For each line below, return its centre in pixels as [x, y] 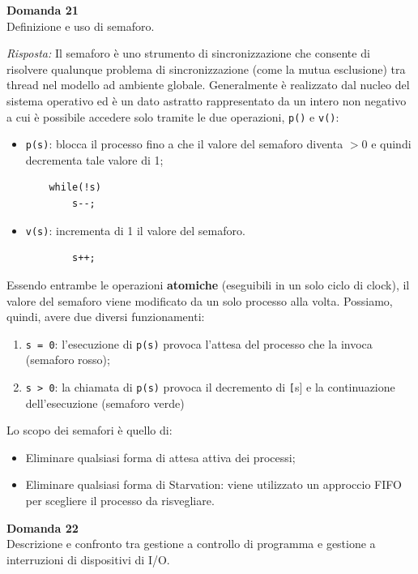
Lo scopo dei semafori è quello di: [90, 430]
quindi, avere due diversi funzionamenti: [106, 317]
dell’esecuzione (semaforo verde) [105, 403]
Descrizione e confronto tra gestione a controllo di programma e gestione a [191, 544]
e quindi [391, 144]
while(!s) [75, 188]
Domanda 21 [43, 10]
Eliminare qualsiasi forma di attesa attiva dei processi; [160, 457]
